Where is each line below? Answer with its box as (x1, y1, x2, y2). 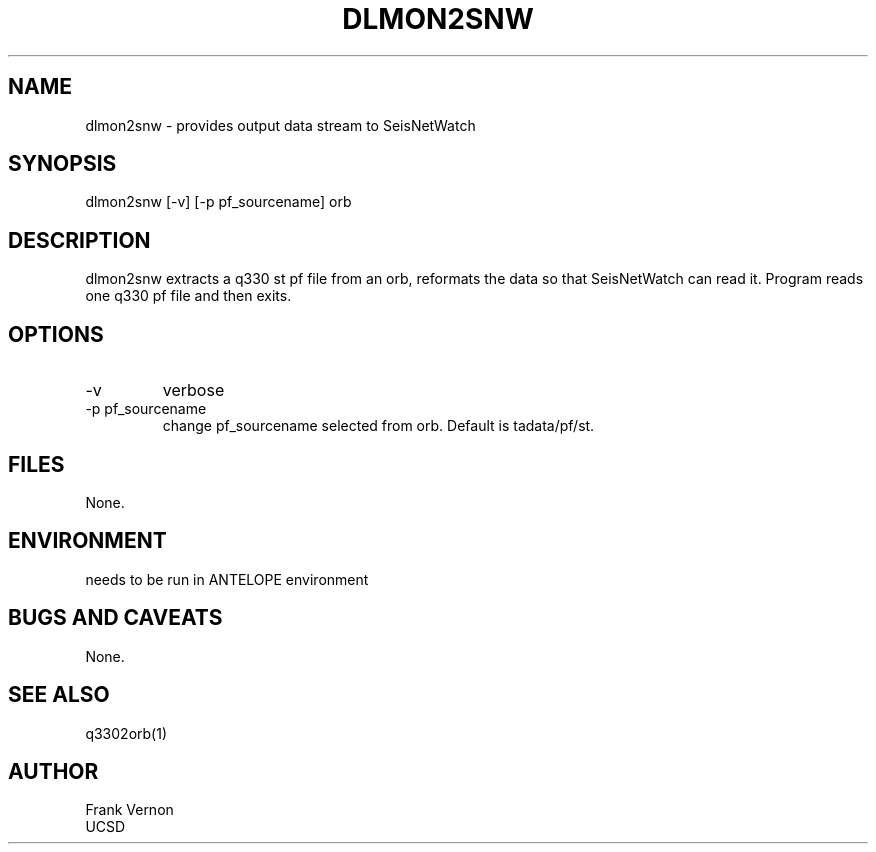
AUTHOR (8, 758, 99, 784)
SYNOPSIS (8, 151, 117, 177)
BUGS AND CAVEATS (8, 605, 223, 631)
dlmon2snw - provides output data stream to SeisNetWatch (85, 116, 476, 134)
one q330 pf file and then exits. (85, 287, 292, 305)
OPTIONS (8, 321, 104, 347)
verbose (162, 380, 225, 401)
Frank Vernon (85, 801, 174, 819)
